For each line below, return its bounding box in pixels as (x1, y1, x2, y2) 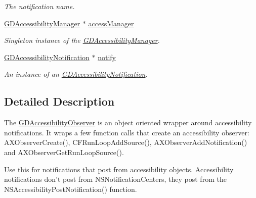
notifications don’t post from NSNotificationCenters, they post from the (4, 174, 227, 184)
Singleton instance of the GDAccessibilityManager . (4, 35, 160, 45)
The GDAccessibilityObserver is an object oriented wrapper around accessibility (4, 117, 252, 128)
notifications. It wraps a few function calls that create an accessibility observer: (4, 127, 249, 137)
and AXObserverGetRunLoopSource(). (4, 146, 124, 157)
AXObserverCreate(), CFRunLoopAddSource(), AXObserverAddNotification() (4, 137, 247, 147)
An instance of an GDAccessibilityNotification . (4, 69, 148, 79)
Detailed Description (4, 93, 115, 109)
